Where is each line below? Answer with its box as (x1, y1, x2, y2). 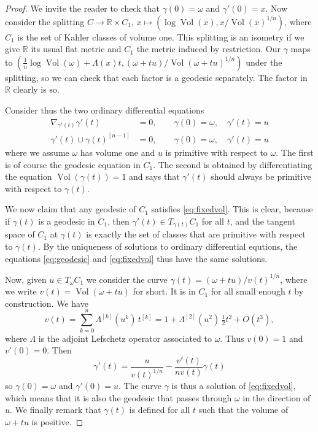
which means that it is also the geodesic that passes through (5, 391, 232, 404)
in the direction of (242, 391, 311, 404)
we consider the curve (86, 272, 168, 285)
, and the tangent (230, 214, 295, 227)
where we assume (5, 145, 69, 158)
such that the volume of (198, 403, 289, 416)
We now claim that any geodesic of (5, 202, 136, 215)
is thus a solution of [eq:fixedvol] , (171, 379, 296, 392)
